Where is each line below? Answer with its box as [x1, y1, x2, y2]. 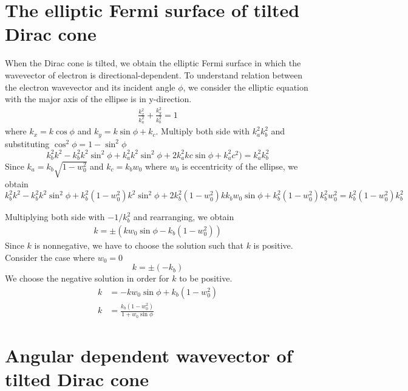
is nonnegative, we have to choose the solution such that [34, 239, 243, 251]
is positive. [253, 239, 293, 251]
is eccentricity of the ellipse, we [182, 159, 298, 172]
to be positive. [179, 272, 233, 285]
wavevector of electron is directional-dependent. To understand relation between [5, 68, 302, 81]
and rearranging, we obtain [133, 210, 234, 223]
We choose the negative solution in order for [5, 272, 169, 285]
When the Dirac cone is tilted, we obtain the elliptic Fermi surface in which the [5, 57, 301, 69]
